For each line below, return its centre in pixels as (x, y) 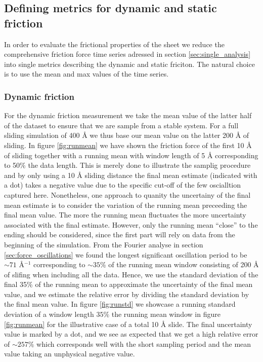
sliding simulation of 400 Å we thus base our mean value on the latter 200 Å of (127, 135)
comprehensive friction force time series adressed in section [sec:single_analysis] (127, 54)
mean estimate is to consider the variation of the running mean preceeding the (126, 205)
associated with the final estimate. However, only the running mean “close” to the (131, 224)
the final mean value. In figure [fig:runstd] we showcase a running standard (120, 304)
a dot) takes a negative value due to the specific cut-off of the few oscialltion (123, 185)
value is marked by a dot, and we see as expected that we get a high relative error (131, 334)
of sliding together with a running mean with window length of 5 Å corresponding (131, 155)
